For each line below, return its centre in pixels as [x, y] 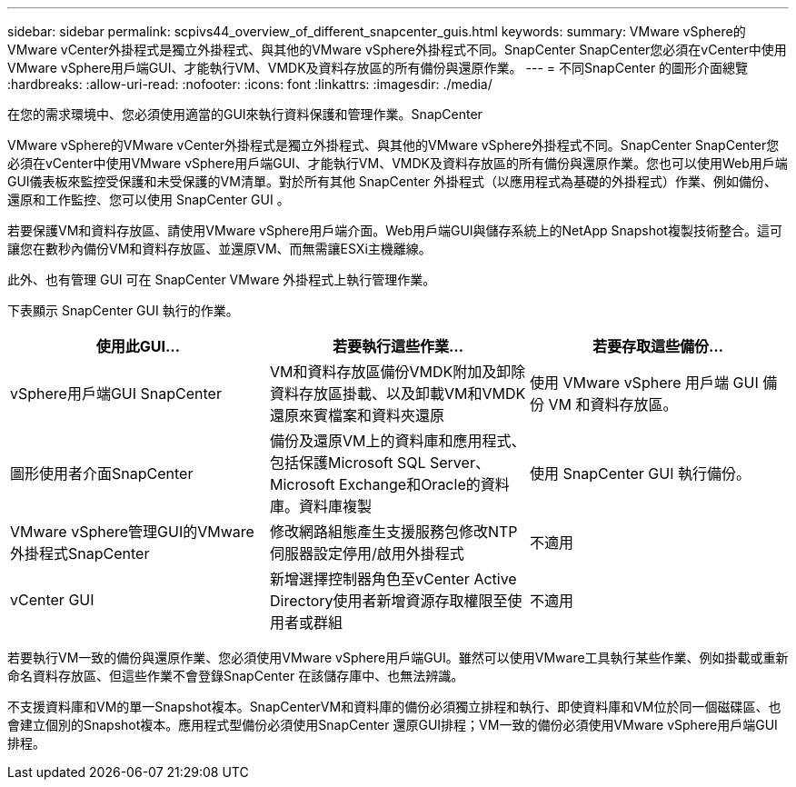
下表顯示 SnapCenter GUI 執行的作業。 [123, 310]
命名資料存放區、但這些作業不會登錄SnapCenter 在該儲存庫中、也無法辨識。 [236, 676]
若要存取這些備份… [657, 346]
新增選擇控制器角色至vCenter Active [393, 579]
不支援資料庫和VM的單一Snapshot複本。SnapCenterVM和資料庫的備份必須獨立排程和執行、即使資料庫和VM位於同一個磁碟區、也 [394, 707]
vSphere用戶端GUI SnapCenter [116, 393]
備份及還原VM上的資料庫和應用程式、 [398, 441]
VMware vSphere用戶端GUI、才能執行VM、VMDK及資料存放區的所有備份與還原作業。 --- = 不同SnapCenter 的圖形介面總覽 [378, 68]
